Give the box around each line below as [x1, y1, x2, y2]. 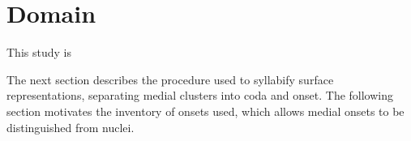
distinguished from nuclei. [6, 118, 135, 135]
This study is [6, 44, 71, 61]
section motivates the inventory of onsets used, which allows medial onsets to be [6, 102, 405, 119]
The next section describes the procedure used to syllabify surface [6, 70, 334, 88]
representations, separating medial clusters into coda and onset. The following [6, 87, 394, 104]
